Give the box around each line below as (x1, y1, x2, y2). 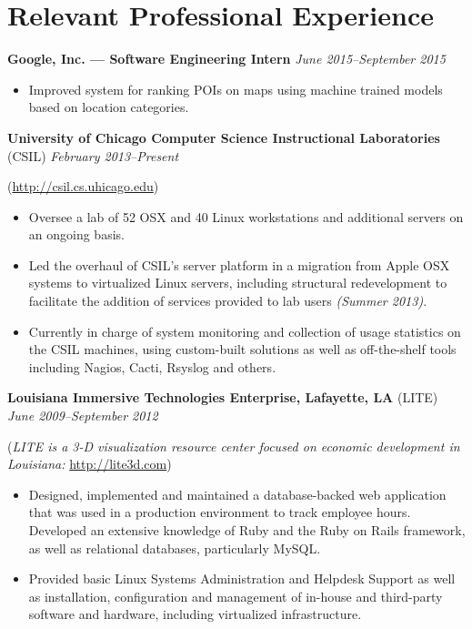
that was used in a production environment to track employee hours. (28, 502, 411, 522)
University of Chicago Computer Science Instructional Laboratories (7, 127, 440, 147)
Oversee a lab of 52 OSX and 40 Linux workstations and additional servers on (28, 207, 464, 226)
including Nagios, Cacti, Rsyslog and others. (28, 357, 276, 376)
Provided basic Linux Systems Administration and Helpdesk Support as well (28, 569, 456, 588)
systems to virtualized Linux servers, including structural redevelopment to (28, 273, 447, 292)
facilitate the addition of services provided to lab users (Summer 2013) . (28, 291, 427, 310)
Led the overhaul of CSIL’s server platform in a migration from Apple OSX (28, 255, 450, 274)
